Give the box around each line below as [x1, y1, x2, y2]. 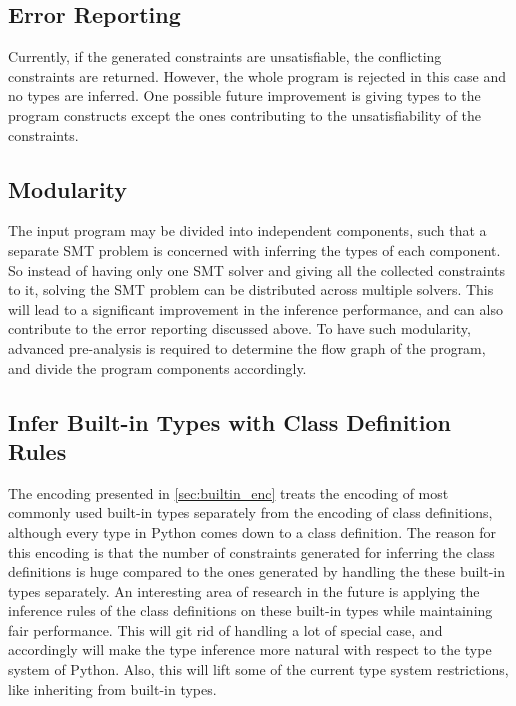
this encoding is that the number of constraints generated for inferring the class [8, 541, 495, 562]
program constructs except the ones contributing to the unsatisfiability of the [8, 104, 482, 125]
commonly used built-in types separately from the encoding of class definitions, [8, 502, 493, 523]
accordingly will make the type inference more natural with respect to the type [8, 639, 492, 660]
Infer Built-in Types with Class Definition [8, 406, 451, 437]
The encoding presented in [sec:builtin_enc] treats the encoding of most [8, 482, 449, 503]
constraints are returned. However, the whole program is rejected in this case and [8, 65, 507, 86]
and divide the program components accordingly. [8, 357, 307, 378]
